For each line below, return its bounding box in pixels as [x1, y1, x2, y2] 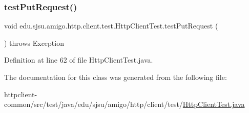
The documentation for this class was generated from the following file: [4, 72, 227, 82]
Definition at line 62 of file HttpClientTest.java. [4, 54, 153, 65]
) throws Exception [4, 37, 64, 48]
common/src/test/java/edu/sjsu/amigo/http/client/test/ [4, 99, 183, 109]
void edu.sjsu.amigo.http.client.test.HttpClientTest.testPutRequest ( [4, 20, 218, 31]
